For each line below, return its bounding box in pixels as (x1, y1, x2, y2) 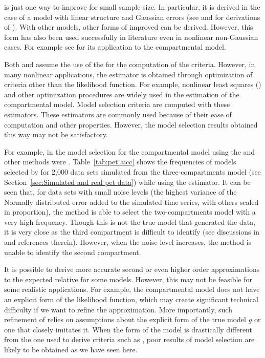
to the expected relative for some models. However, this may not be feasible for (4, 273, 252, 284)
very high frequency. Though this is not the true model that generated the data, (4, 216, 256, 227)
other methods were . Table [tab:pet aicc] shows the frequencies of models (4, 156, 236, 167)
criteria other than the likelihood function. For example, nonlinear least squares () (4, 79, 261, 90)
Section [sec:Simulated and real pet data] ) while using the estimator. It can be (4, 176, 251, 187)
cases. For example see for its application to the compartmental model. (4, 41, 226, 52)
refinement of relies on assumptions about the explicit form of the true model (4, 314, 246, 325)
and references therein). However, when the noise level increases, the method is (4, 237, 252, 247)
